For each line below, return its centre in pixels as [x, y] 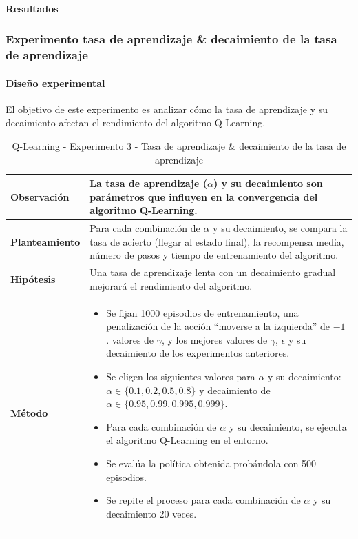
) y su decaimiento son [268, 183]
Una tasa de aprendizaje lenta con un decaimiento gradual [213, 272]
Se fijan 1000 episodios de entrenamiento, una [202, 312]
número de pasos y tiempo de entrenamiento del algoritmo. [214, 255]
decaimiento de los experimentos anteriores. [198, 353]
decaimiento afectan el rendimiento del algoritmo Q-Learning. [136, 122]
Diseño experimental [55, 82]
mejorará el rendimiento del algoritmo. [171, 285]
